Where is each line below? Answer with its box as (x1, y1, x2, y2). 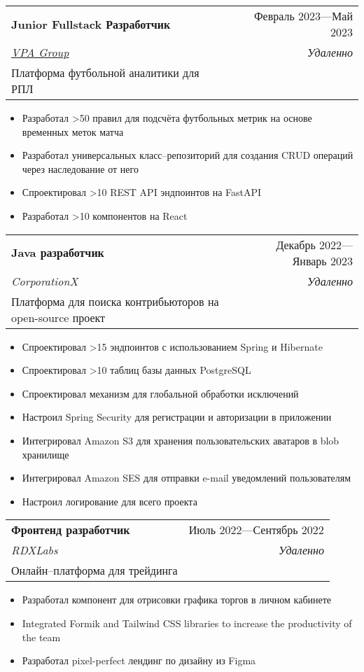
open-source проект (11, 309, 106, 325)
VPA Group (11, 44, 69, 60)
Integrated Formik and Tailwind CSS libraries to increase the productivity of (22, 615, 352, 630)
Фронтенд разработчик (11, 521, 130, 538)
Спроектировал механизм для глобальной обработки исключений (22, 386, 299, 400)
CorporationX (11, 272, 78, 289)
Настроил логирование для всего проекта (22, 493, 197, 508)
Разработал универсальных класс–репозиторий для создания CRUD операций (22, 148, 353, 162)
